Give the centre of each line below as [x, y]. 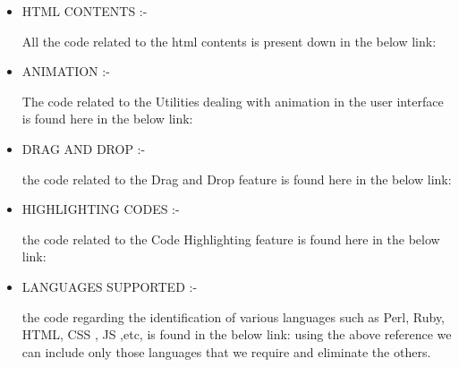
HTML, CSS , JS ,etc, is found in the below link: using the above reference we [237, 334]
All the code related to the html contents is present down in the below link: [229, 41]
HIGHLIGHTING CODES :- [101, 209]
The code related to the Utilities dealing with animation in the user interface [233, 101]
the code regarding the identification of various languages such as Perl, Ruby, [234, 316]
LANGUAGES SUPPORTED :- [110, 286]
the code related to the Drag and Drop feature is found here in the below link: [237, 179]
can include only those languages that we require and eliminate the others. [226, 351]
